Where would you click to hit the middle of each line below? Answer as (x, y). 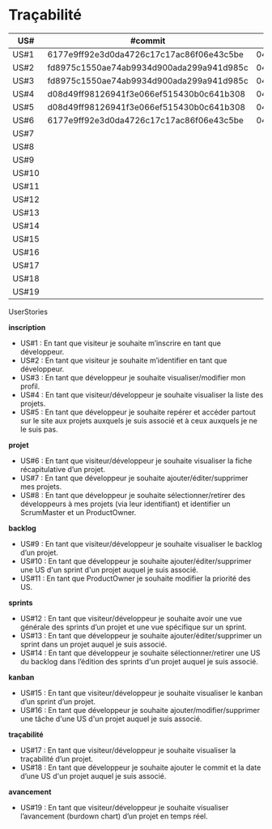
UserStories (28, 311)
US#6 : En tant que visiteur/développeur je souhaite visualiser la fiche (136, 461)
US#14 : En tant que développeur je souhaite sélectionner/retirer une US (140, 653)
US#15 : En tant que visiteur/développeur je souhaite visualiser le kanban (141, 693)
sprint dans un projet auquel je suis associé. (93, 644)
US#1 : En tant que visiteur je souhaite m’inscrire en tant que (120, 343)
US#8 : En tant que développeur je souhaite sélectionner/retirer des (132, 495)
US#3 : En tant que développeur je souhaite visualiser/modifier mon (133, 377)
